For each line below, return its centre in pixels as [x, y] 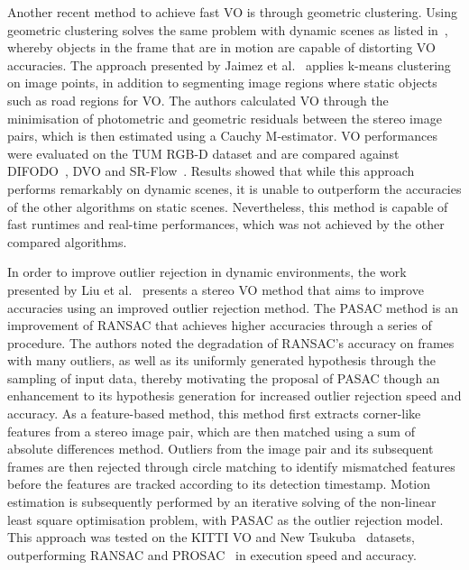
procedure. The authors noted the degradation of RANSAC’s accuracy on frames [231, 342]
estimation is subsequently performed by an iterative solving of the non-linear [222, 502]
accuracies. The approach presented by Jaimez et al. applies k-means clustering [229, 64]
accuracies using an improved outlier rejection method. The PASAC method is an [233, 307]
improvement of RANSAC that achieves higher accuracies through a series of [220, 325]
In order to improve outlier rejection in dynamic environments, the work [207, 272]
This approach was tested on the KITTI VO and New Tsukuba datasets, [211, 537]
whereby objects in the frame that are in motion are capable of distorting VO [221, 47]
